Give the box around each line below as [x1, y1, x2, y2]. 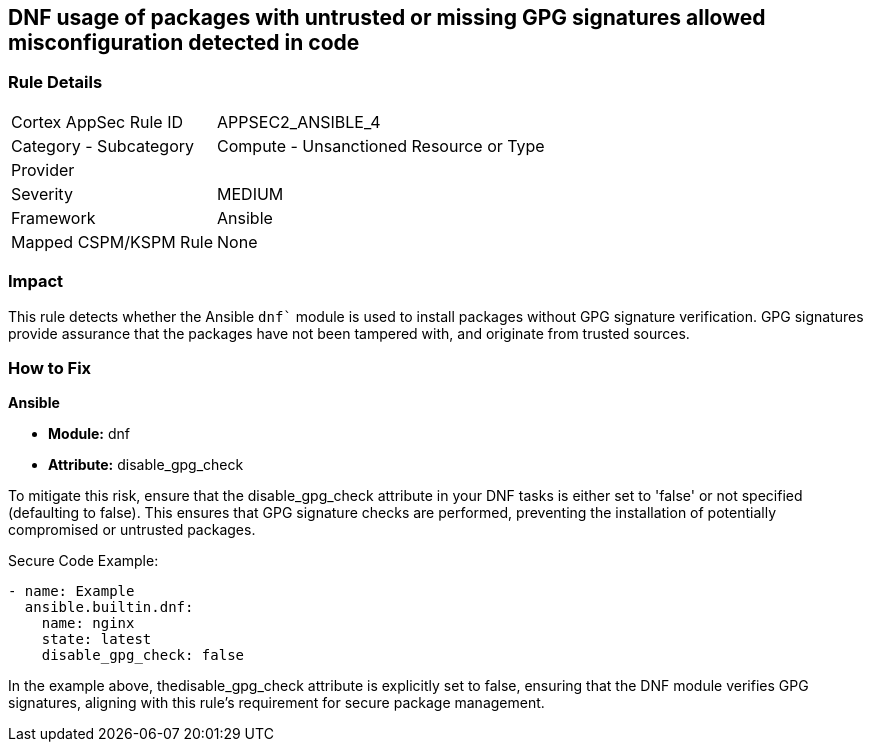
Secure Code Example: [8, 552, 159, 570]
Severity [11, 183, 73, 204]
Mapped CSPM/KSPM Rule [11, 231, 214, 252]
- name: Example [8, 583, 135, 600]
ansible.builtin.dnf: [24, 599, 194, 616]
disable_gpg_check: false [41, 647, 245, 664]
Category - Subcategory [11, 135, 194, 156]
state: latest [41, 631, 152, 648]
